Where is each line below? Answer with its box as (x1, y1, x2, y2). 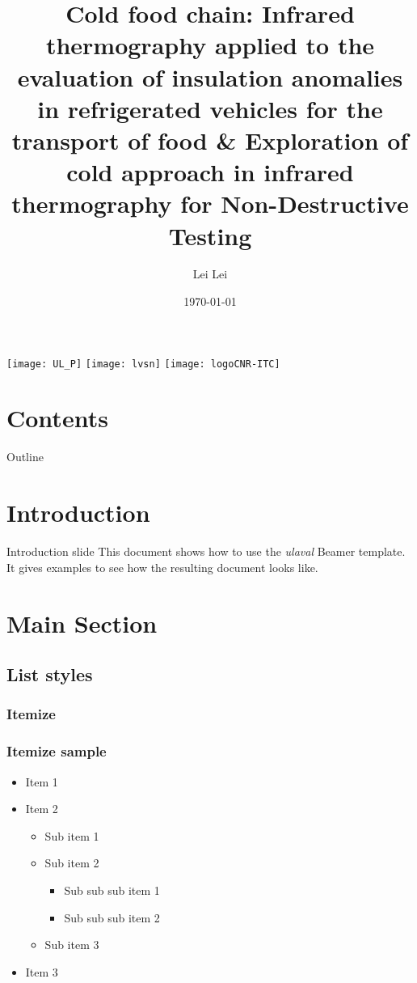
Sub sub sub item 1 (64, 881, 160, 898)
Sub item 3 (44, 936, 99, 953)
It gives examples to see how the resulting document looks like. (6, 558, 318, 575)
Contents (6, 401, 108, 434)
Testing (168, 218, 252, 252)
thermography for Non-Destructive (11, 187, 409, 220)
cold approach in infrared (66, 155, 354, 189)
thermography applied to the (45, 28, 375, 61)
